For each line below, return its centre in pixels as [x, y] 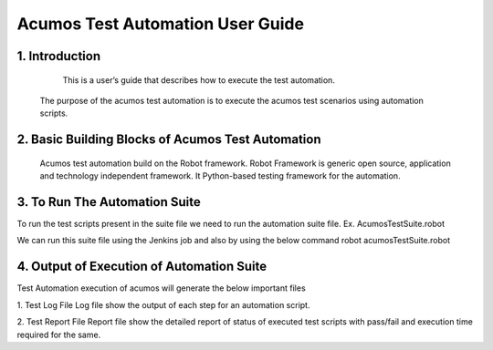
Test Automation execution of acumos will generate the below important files [161, 288]
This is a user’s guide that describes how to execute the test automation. [199, 80]
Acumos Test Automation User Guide [161, 24]
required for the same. [59, 335]
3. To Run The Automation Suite [109, 202]
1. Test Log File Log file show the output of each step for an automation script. [163, 304]
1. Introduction [58, 56]
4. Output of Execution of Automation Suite [142, 267]
